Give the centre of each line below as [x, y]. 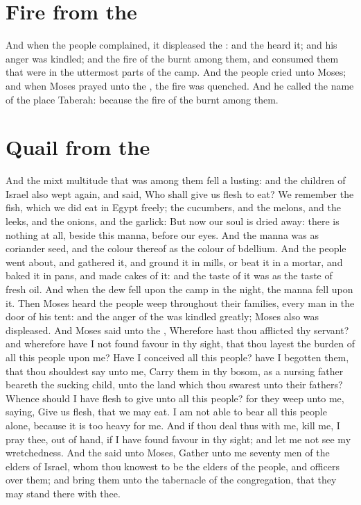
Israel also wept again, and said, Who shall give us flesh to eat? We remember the [180, 193]
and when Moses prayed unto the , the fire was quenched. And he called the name [180, 85]
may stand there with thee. [63, 493]
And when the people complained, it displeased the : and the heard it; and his [171, 45]
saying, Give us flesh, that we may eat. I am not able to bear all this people [166, 412]
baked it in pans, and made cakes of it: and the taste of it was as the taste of [169, 275]
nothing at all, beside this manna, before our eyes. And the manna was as [162, 234]
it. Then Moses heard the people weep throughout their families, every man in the [180, 303]
